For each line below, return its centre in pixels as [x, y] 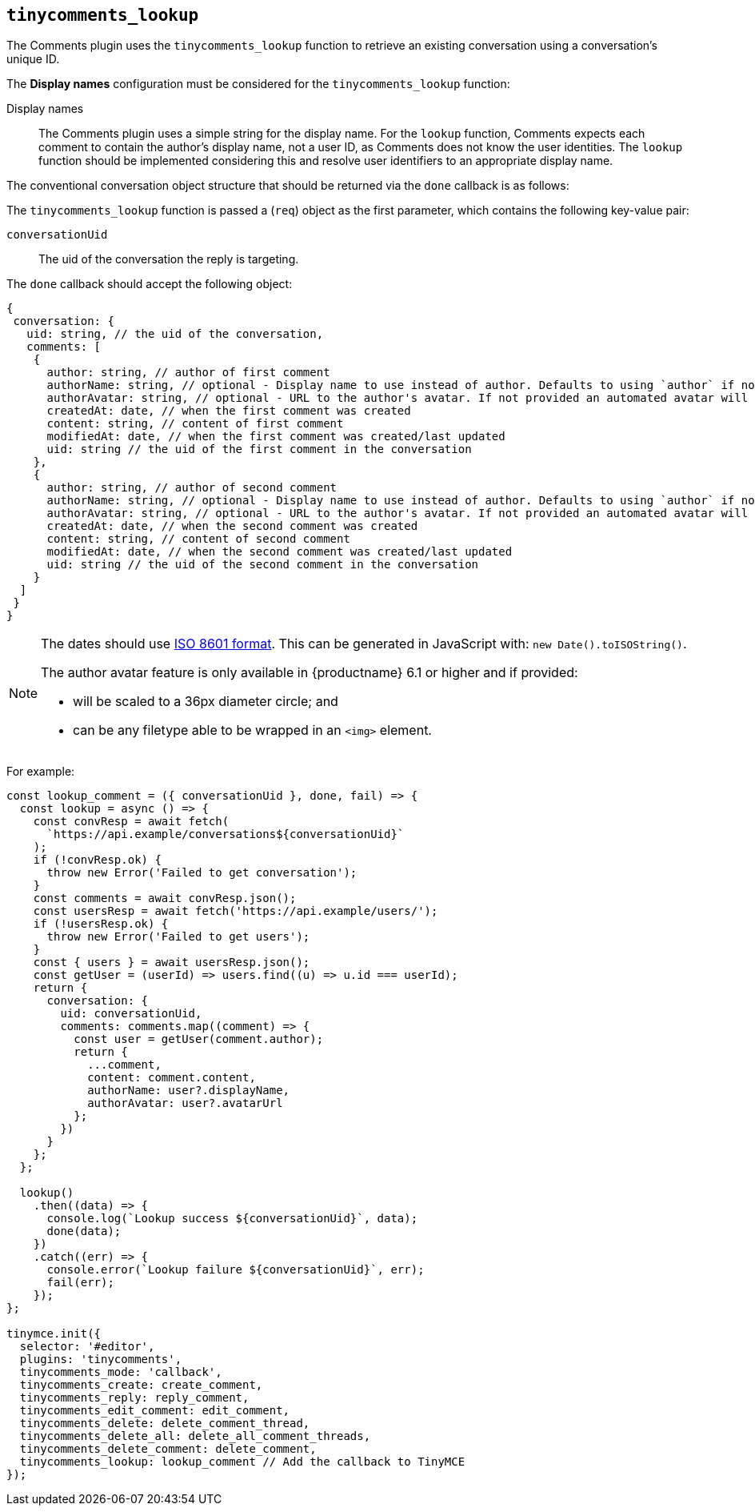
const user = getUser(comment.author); [199, 1039]
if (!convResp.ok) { [97, 860]
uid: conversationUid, [131, 1014]
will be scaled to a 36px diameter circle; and [206, 702]
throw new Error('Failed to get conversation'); [202, 873]
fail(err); [80, 1283]
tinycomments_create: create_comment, [141, 1385]
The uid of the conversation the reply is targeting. [169, 259]
